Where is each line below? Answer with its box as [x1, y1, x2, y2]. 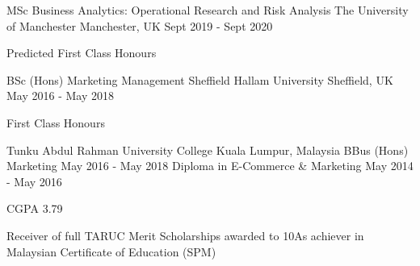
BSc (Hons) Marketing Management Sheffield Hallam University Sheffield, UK [6, 71, 393, 88]
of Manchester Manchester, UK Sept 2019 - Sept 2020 [6, 17, 273, 34]
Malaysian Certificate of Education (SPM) [6, 243, 216, 260]
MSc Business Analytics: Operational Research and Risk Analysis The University [6, 2, 409, 18]
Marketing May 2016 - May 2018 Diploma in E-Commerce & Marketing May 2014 [6, 157, 414, 174]
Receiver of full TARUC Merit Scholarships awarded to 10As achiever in [6, 227, 364, 243]
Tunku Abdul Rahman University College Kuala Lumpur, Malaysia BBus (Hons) [6, 141, 409, 158]
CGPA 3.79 [6, 200, 63, 217]
